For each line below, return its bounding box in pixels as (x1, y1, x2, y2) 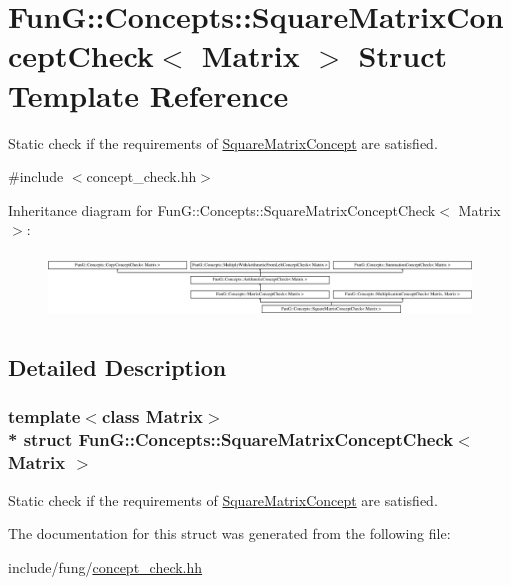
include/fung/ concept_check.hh (8, 556, 203, 577)
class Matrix (101, 404, 204, 429)
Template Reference (8, 74, 289, 115)
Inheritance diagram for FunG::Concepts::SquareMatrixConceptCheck (8, 199, 436, 220)
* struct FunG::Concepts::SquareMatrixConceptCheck (8, 427, 454, 452)
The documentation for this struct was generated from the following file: (8, 523, 451, 544)
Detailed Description (8, 352, 227, 383)
